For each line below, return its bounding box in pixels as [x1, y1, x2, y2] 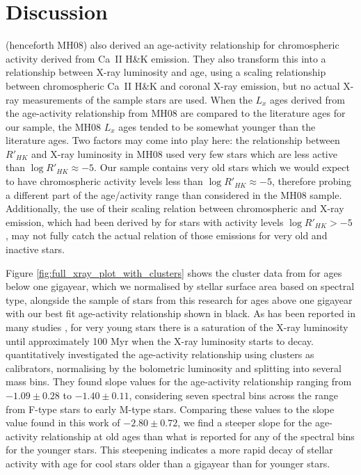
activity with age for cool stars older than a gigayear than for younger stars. [6, 456, 330, 470]
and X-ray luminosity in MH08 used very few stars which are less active [31, 146, 337, 161]
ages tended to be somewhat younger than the [118, 119, 316, 134]
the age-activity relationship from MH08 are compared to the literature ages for [6, 106, 346, 120]
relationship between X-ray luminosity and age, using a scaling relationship [6, 65, 326, 79]
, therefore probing [271, 174, 352, 188]
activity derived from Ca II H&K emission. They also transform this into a [6, 51, 326, 65]
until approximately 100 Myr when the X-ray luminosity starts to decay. [6, 333, 314, 348]
